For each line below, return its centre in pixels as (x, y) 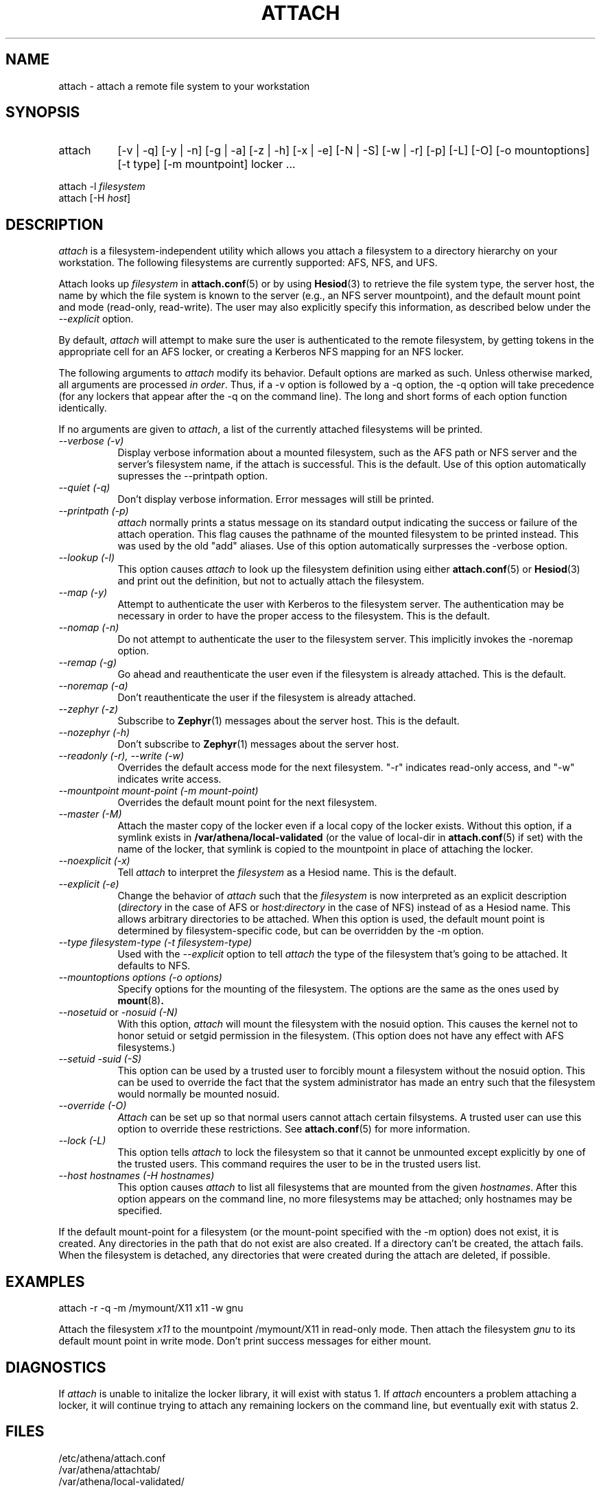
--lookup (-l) (87, 558)
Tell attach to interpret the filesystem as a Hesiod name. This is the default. (287, 873)
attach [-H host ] (95, 198)
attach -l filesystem (102, 187)
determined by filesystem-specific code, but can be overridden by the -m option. (301, 931)
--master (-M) (90, 814)
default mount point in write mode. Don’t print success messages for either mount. (245, 1341)
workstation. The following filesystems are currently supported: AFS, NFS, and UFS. (248, 263)
